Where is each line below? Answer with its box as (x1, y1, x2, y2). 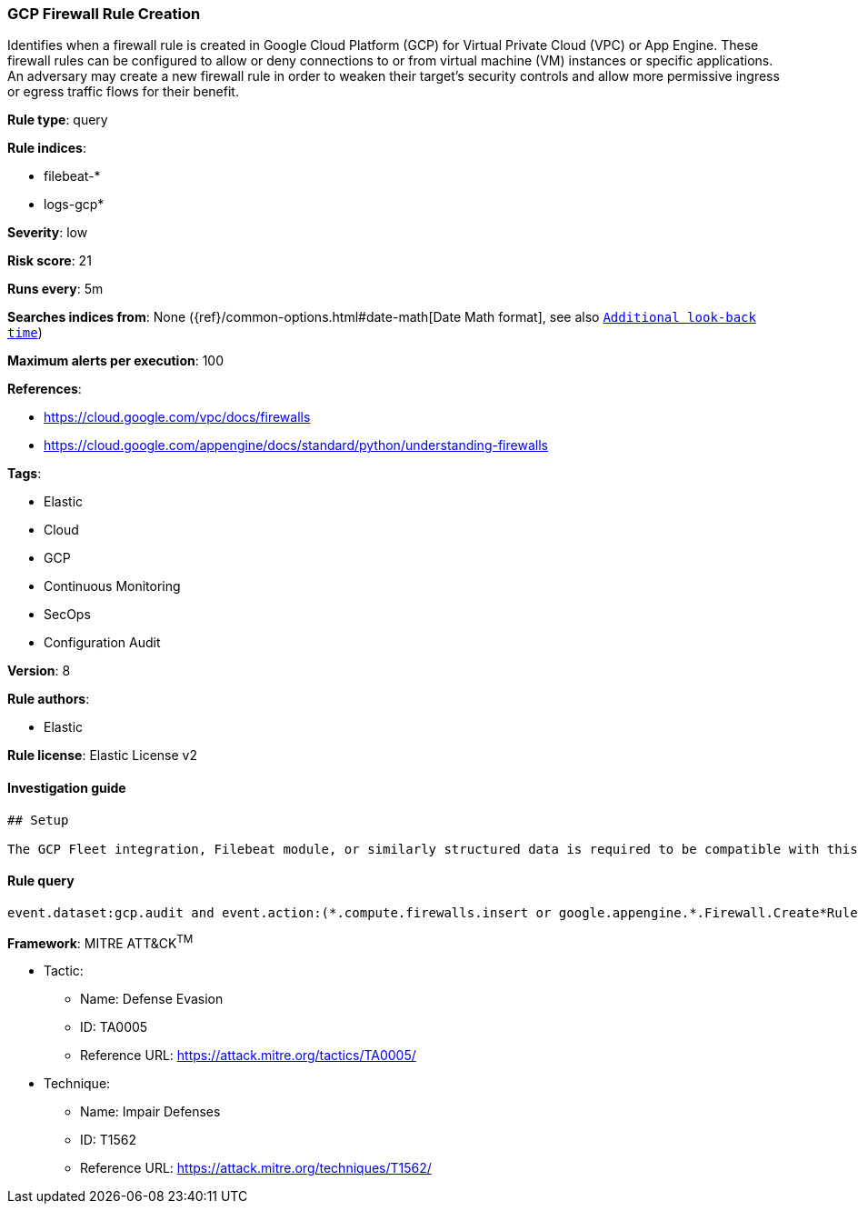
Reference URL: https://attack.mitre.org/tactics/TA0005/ (80, 1047, 416, 1064)
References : (7, 381, 82, 397)
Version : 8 (7, 663, 71, 679)
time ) (7, 325, 43, 341)
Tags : (7, 465, 42, 482)
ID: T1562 (80, 1132, 137, 1148)
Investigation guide (7, 779, 126, 796)
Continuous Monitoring (44, 578, 181, 595)
